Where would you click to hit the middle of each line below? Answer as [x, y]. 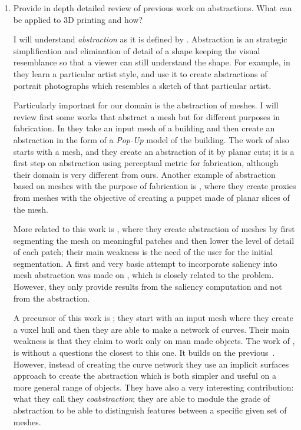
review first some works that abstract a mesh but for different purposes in [147, 116]
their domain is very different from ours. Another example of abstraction [144, 174]
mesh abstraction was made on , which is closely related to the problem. [143, 275]
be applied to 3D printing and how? [78, 19]
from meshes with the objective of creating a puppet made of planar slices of [151, 197]
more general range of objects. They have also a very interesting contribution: [153, 387]
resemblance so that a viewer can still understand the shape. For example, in [152, 62]
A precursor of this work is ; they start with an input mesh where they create [153, 318]
